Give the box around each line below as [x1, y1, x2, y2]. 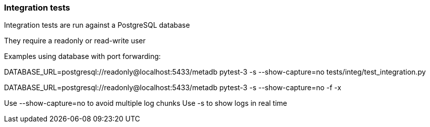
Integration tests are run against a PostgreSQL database [4, 21, 190, 30]
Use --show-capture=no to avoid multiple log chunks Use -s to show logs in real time [4, 99, 287, 108]
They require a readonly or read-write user [4, 36, 146, 45]
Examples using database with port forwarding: [4, 52, 161, 61]
